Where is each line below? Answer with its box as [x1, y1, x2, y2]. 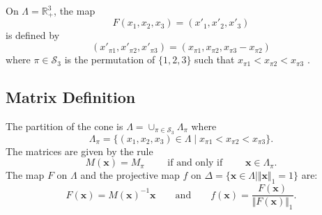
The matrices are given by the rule [6, 143, 153, 158]
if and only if [167, 158, 223, 168]
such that [194, 52, 235, 67]
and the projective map [80, 168, 180, 182]
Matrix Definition [6, 86, 136, 108]
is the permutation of [64, 52, 155, 67]
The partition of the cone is [6, 118, 123, 133]
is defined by [6, 28, 60, 42]
